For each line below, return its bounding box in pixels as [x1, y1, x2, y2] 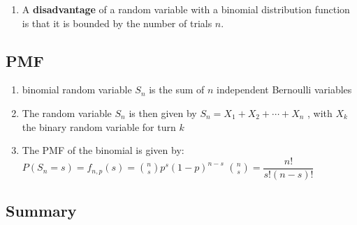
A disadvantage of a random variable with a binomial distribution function [22, 2, 350, 16]
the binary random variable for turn [22, 119, 176, 134]
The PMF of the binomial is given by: [22, 143, 184, 157]
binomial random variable [22, 82, 132, 97]
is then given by [129, 105, 197, 120]
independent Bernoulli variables [217, 82, 352, 97]
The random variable [22, 105, 112, 120]
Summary [6, 200, 77, 222]
